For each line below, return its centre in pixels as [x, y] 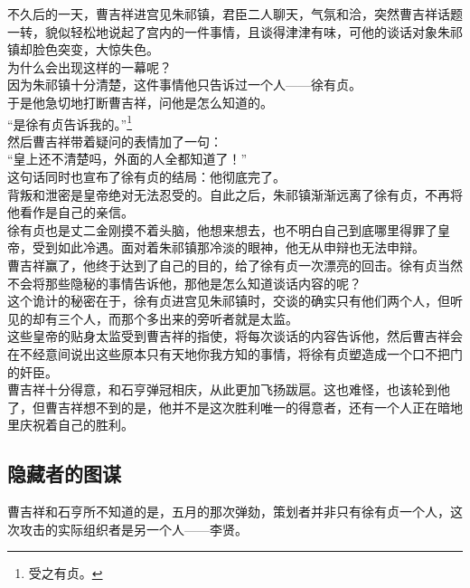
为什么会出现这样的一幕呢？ [89, 66]
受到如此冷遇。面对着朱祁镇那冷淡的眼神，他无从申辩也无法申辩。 [228, 247]
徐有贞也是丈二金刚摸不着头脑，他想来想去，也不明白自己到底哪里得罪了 [222, 229]
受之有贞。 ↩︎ [66, 573]
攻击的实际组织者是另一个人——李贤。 [133, 529]
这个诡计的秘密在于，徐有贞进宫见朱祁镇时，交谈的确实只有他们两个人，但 [229, 301]
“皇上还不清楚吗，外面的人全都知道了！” [127, 159]
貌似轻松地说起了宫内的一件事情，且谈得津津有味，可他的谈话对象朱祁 [254, 31]
